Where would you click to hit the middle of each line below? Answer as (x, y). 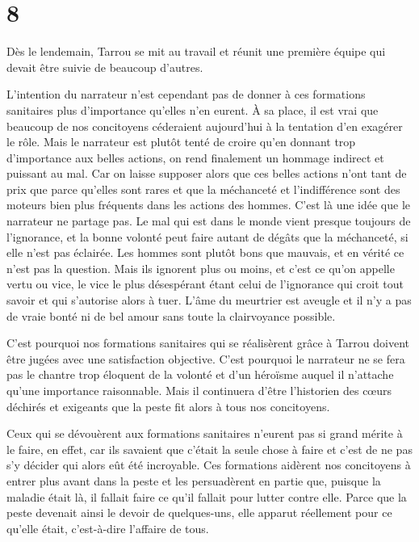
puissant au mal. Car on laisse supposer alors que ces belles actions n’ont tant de (207, 173)
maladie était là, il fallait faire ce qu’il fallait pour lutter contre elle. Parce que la (207, 496)
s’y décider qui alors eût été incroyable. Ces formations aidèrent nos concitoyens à (209, 465)
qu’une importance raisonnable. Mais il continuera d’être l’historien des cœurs (199, 390)
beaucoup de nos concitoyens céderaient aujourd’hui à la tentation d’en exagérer (205, 126)
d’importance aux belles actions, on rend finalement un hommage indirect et (195, 157)
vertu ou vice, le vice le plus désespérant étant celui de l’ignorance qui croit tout (205, 284)
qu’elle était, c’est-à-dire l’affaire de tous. (108, 528)
